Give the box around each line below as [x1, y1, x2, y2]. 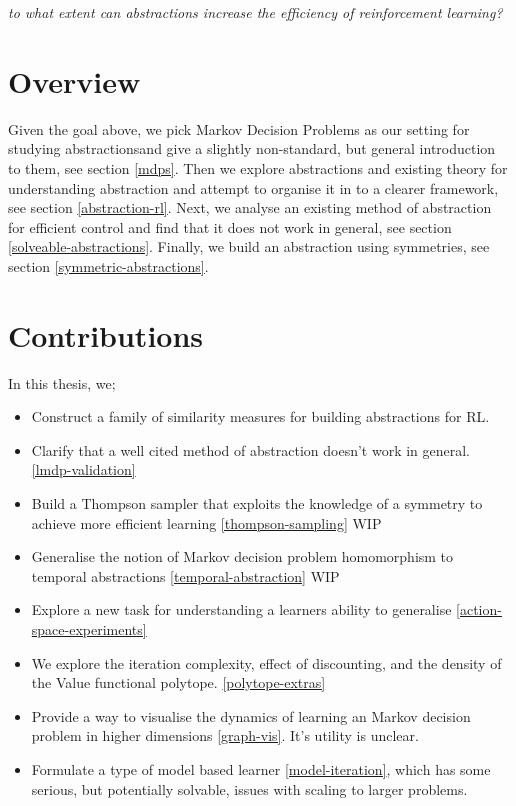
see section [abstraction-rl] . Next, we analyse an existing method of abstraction [8, 197, 492, 218]
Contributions [8, 314, 204, 355]
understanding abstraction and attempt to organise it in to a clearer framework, [8, 177, 499, 198]
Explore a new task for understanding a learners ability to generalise [31, 599, 452, 620]
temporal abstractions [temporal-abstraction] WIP [31, 565, 340, 586]
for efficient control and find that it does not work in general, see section [8, 216, 452, 237]
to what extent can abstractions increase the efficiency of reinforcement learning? [8, 2, 503, 22]
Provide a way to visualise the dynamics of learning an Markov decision [31, 705, 471, 726]
